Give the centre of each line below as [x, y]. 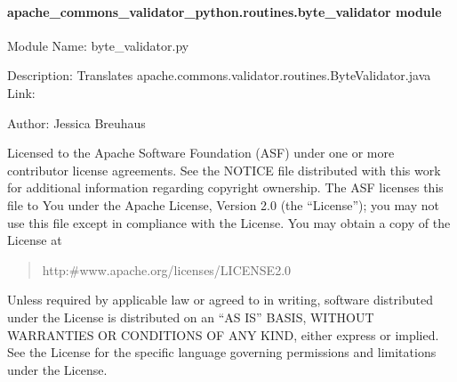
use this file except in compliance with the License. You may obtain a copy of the [229, 222]
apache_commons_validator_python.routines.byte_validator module [224, 11]
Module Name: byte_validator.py [98, 45]
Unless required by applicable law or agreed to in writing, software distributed [220, 300]
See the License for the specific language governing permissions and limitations [222, 352]
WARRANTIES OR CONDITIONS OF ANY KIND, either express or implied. [223, 334]
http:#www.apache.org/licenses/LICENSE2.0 [167, 269]
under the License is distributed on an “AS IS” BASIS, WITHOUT [191, 317]
